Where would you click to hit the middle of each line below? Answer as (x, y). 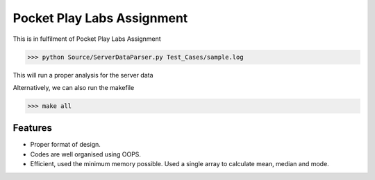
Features (32, 128)
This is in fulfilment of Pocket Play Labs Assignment (87, 39)
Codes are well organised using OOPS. (86, 154)
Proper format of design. (65, 145)
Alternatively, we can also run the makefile (74, 87)
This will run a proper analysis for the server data (83, 75)
